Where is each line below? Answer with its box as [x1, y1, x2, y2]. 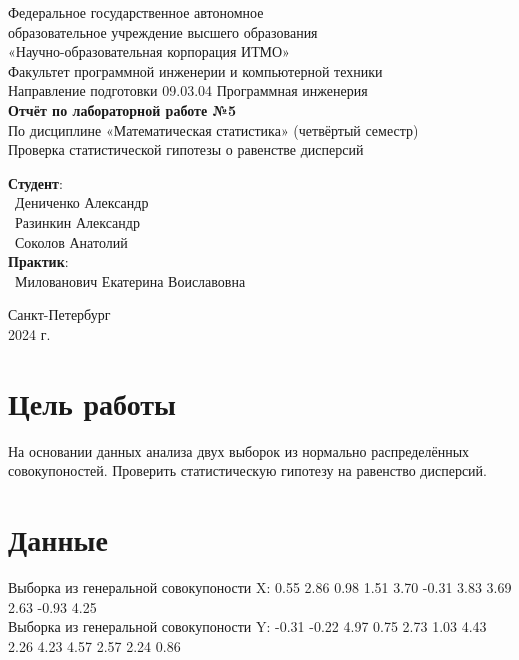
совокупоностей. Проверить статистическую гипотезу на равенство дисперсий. [8, 460, 487, 481]
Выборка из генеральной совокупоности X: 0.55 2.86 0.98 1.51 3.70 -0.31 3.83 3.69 [8, 576, 512, 597]
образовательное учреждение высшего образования [8, 21, 318, 42]
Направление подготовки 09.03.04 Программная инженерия [8, 80, 368, 101]
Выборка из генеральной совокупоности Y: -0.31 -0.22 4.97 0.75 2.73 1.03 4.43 [8, 616, 487, 637]
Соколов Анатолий [14, 231, 128, 252]
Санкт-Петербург [8, 304, 111, 325]
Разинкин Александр [14, 211, 140, 232]
